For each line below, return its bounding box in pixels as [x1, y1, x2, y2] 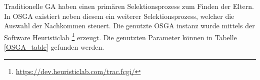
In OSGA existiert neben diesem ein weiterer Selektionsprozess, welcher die [4, 10, 234, 21]
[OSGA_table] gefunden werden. [4, 42, 104, 52]
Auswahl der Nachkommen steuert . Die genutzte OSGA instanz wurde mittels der [4, 20, 255, 31]
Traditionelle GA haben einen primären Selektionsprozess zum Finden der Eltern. [4, 1, 254, 11]
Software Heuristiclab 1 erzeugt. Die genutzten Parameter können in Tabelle [4, 30, 237, 42]
